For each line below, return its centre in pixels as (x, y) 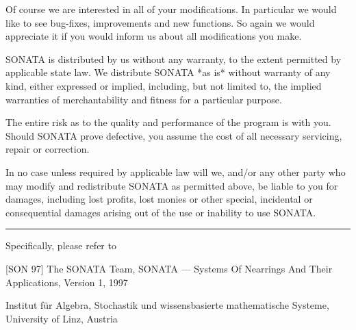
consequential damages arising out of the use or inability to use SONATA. (161, 212)
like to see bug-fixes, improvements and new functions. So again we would (160, 22)
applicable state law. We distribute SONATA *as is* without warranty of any (168, 72)
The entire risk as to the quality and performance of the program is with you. (168, 122)
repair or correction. (48, 149)
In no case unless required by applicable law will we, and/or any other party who (176, 172)
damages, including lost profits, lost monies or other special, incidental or (159, 199)
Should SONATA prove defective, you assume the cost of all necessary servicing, (174, 135)
